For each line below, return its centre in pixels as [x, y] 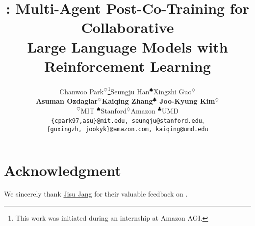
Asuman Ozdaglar [67, 100]
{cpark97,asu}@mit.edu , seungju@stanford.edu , [127, 120]
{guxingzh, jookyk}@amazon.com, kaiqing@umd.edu [127, 129]
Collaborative [127, 27]
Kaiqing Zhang [127, 100]
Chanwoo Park [82, 91]
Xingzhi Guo [172, 91]
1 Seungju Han [128, 90]
